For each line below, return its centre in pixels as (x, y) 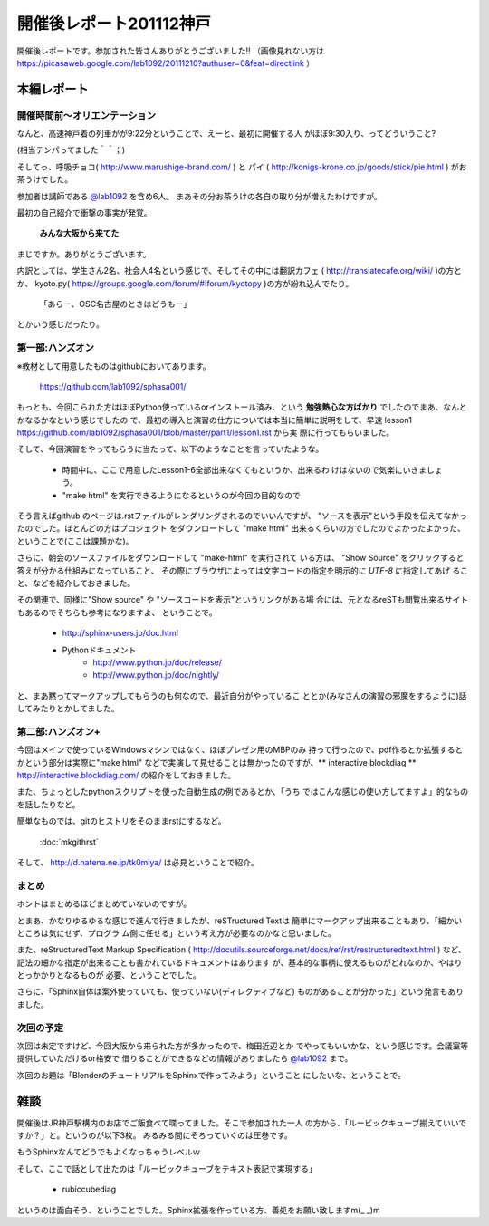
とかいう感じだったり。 (60, 324)
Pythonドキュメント (99, 650)
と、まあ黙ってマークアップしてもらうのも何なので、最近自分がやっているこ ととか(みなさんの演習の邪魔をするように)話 (242, 695)
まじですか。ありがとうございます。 (84, 254)
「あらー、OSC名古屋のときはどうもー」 (115, 304)
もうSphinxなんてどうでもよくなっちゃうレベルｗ (109, 1152)
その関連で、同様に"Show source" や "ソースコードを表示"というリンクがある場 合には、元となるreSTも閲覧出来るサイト (243, 600)
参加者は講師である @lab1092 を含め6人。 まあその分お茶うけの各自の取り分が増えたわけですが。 (199, 196)
